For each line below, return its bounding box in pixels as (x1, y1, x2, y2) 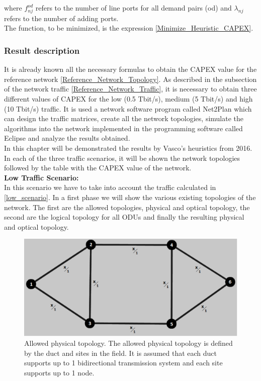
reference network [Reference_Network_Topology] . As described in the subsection (4, 73, 257, 84)
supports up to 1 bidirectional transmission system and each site (24, 357, 223, 368)
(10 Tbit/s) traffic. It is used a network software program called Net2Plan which (4, 103, 252, 114)
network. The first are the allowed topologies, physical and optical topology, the (4, 202, 250, 212)
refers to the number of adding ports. (4, 13, 119, 23)
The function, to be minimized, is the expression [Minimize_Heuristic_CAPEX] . (4, 23, 253, 33)
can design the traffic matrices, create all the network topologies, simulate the (4, 113, 244, 124)
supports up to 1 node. (24, 367, 95, 378)
